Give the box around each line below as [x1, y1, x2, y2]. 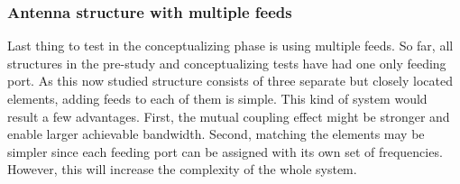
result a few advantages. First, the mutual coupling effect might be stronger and [7, 106, 450, 125]
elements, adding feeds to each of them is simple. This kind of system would [7, 89, 428, 107]
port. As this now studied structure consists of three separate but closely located [7, 71, 453, 90]
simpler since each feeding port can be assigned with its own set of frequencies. [7, 142, 443, 161]
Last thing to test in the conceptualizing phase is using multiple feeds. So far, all [7, 36, 454, 55]
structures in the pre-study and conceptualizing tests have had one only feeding [7, 53, 446, 72]
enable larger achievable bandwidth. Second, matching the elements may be [7, 124, 425, 143]
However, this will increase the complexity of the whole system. [7, 160, 357, 179]
